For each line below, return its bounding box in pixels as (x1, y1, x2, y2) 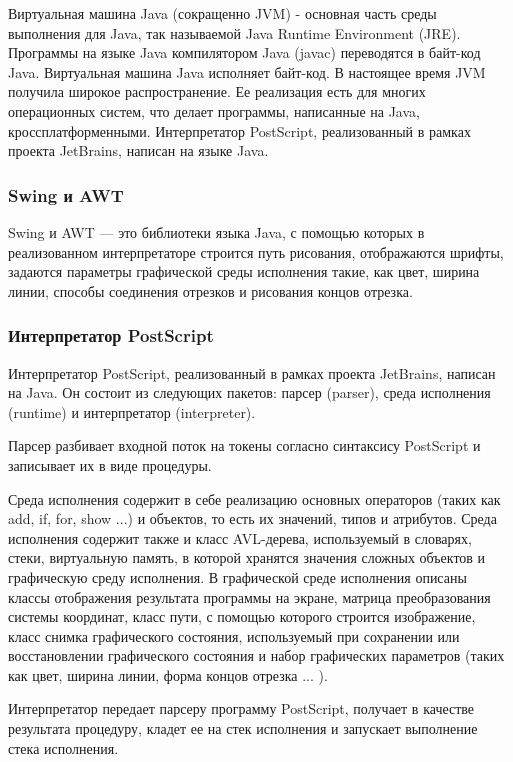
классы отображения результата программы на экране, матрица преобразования (8, 586, 491, 607)
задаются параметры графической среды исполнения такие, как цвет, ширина (8, 261, 480, 282)
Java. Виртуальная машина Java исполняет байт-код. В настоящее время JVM (8, 61, 486, 82)
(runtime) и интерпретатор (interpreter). (8, 401, 256, 422)
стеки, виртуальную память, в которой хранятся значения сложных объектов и (8, 547, 486, 568)
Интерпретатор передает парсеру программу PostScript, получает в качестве (8, 698, 475, 719)
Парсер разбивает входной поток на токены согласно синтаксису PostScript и (8, 435, 481, 456)
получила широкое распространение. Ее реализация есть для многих (8, 81, 426, 102)
